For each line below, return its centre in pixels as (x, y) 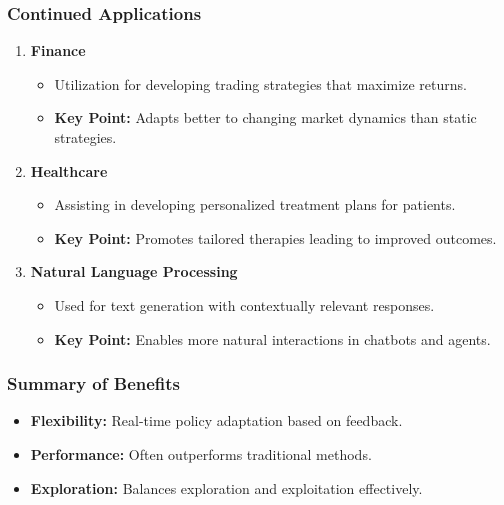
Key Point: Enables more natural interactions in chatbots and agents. (272, 338)
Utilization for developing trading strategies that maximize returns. (260, 83)
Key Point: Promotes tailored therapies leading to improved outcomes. (275, 237)
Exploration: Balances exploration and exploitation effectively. (226, 487)
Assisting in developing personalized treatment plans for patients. (255, 204)
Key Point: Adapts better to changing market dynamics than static (265, 117)
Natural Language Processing (134, 271)
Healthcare (69, 170)
